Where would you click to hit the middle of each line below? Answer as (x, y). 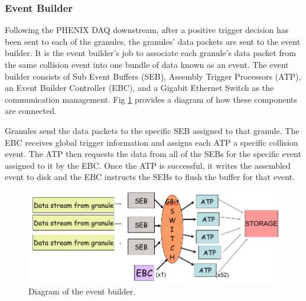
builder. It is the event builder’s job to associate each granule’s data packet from (150, 53)
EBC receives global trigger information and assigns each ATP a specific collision (152, 142)
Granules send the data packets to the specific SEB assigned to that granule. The (152, 130)
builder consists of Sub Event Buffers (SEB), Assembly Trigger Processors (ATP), (153, 76)
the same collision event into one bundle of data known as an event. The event (147, 64)
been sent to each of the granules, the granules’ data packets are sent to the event (153, 41)
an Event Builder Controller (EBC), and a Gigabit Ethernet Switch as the (139, 88)
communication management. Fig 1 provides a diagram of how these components (151, 99)
